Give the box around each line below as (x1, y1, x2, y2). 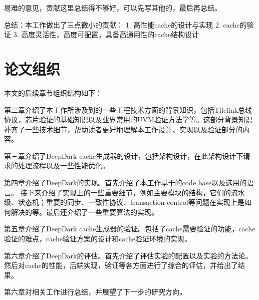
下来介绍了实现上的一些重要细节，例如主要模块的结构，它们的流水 (27, 187, 245, 197)
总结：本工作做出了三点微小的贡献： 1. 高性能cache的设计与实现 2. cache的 (4, 19, 247, 30)
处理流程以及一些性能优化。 (18, 160, 109, 171)
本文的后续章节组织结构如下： (4, 87, 102, 98)
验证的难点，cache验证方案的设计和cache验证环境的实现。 (4, 233, 192, 244)
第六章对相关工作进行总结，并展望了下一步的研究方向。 (4, 286, 186, 297)
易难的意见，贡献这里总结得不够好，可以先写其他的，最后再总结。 (4, 3, 221, 13)
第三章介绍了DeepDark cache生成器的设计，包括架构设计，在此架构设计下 (4, 150, 243, 161)
